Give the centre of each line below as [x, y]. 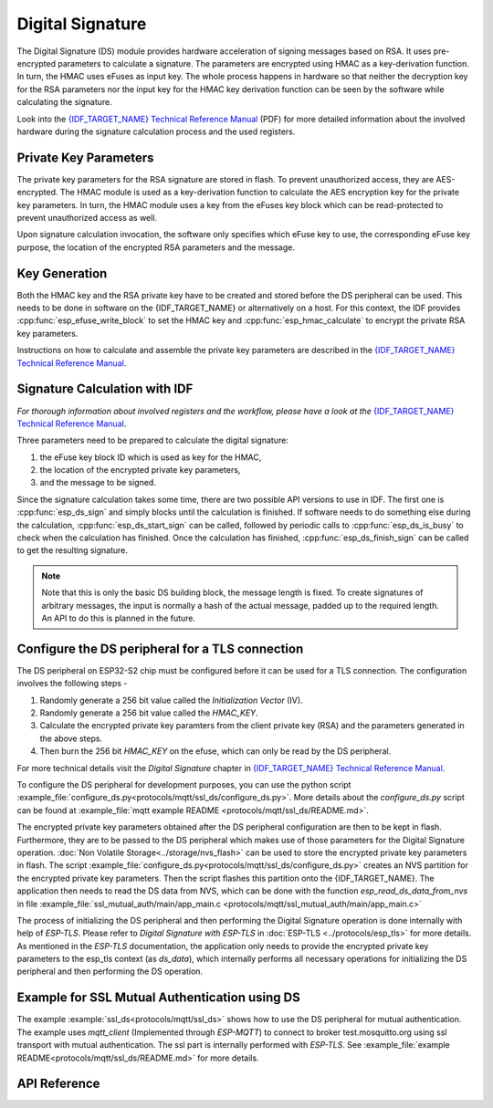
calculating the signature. [65, 102]
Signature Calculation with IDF [105, 389]
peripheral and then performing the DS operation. [110, 971]
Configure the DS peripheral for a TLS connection [160, 648]
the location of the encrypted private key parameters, [140, 470]
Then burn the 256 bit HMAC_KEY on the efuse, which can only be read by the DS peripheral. [215, 751]
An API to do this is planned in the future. [119, 618]
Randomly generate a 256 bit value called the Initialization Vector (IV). [171, 700]
